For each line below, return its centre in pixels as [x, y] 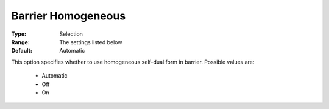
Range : [20, 42]
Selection [71, 34]
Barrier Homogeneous [69, 16]
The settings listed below [91, 42]
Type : [19, 34]
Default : [22, 51]
